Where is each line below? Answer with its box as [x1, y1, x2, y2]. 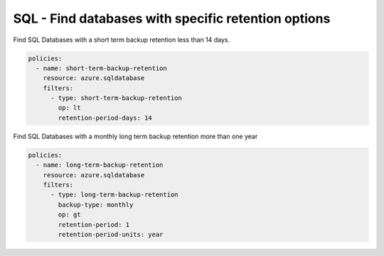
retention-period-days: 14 [58, 113, 152, 122]
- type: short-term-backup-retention [50, 94, 183, 102]
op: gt [58, 211, 81, 219]
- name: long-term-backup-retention [36, 161, 164, 169]
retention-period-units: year [58, 230, 164, 238]
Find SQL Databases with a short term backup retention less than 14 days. [13, 35, 230, 44]
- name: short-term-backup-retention [36, 64, 167, 72]
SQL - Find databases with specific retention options [13, 11, 331, 26]
